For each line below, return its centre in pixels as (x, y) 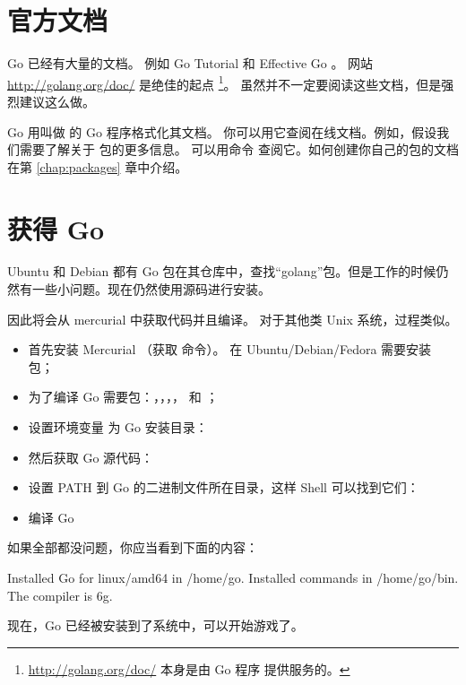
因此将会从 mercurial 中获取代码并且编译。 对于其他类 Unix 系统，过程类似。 (233, 319)
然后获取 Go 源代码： (91, 457)
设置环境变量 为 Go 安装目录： (118, 427)
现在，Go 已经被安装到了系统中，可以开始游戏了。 (155, 625)
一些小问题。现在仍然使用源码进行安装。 (151, 289)
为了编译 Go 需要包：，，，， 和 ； (123, 397)
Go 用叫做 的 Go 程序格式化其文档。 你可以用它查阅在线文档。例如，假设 (222, 131)
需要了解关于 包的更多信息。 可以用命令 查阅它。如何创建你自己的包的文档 (239, 149)
